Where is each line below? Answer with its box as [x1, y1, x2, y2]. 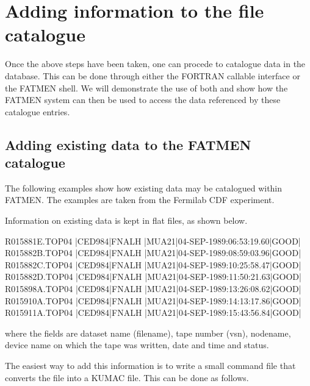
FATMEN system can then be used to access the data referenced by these [5, 93, 281, 106]
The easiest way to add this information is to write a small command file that [5, 359, 296, 371]
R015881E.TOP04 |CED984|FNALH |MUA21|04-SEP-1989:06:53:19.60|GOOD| [5, 234, 301, 247]
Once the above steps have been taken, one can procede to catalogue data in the [5, 57, 306, 70]
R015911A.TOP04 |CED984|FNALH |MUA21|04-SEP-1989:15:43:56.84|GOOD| [5, 306, 301, 319]
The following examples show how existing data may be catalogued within [5, 181, 283, 194]
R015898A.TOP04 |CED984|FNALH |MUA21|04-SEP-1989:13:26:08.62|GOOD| [5, 282, 301, 295]
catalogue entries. [5, 105, 70, 118]
